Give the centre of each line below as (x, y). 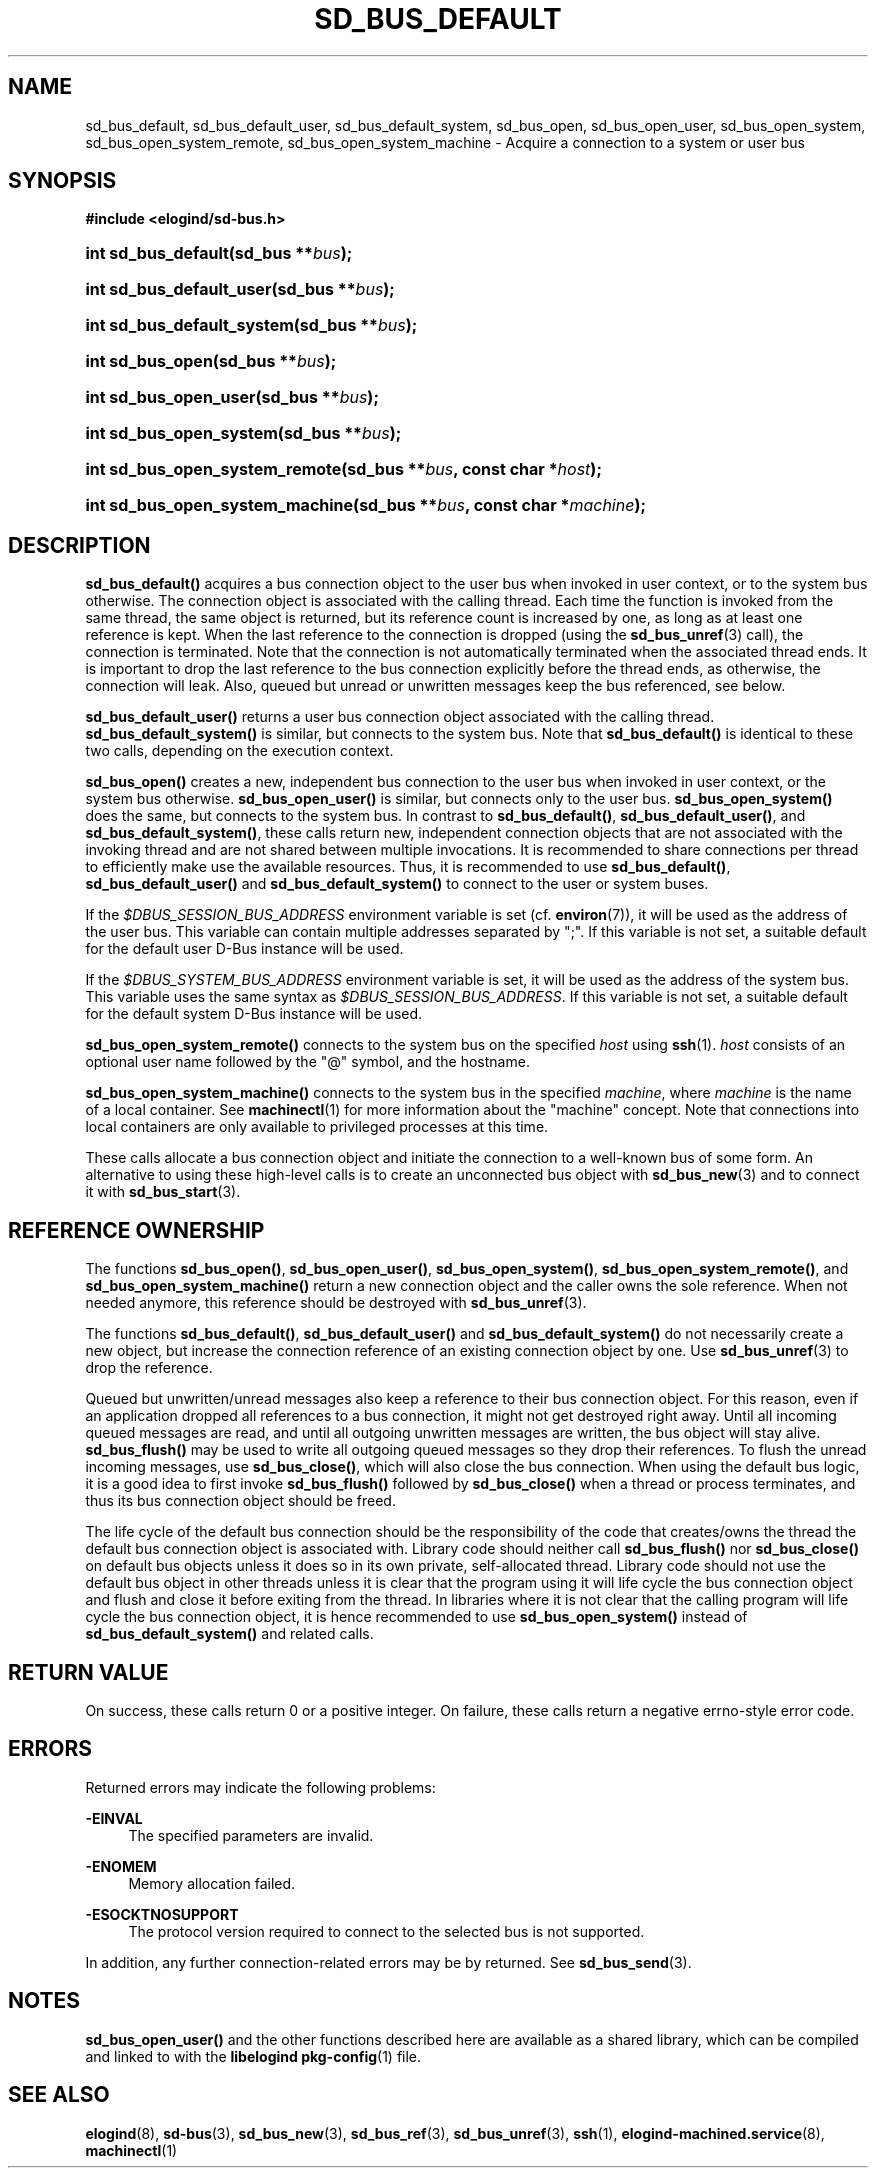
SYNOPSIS (62, 181)
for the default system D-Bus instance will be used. (254, 1014)
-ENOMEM (121, 1866)
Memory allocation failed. (212, 1883)
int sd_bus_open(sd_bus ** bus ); (211, 361)
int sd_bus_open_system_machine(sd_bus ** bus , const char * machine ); (365, 505)
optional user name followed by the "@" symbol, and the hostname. (307, 1062)
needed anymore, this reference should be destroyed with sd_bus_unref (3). (336, 1303)
